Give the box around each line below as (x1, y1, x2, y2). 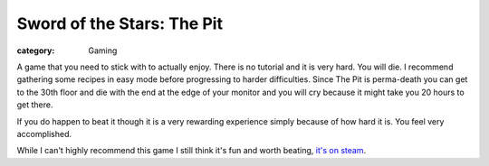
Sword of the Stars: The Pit (16, 14, 224, 33)
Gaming (88, 45, 118, 56)
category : (16, 45, 55, 56)
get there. (16, 99, 53, 110)
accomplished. (16, 128, 72, 139)
